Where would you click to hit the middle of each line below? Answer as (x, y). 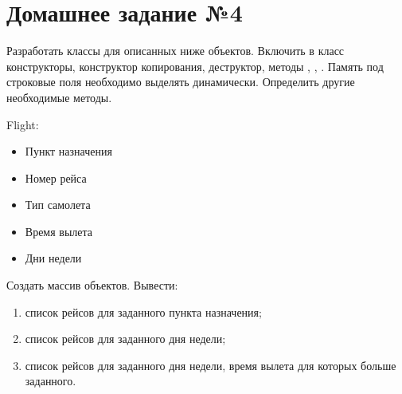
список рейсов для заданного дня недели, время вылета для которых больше (211, 365)
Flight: (23, 124)
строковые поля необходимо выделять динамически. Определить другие (181, 82)
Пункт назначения (68, 151)
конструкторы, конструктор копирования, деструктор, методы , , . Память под (195, 66)
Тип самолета (58, 205)
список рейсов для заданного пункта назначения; (143, 311)
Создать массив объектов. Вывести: (92, 285)
